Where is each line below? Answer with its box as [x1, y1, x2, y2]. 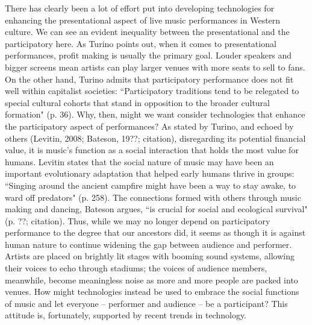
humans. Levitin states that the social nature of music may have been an [5, 155, 274, 168]
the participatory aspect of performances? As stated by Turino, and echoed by [5, 119, 294, 132]
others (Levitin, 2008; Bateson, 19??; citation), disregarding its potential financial [5, 131, 306, 144]
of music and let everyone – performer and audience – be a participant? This [5, 297, 288, 309]
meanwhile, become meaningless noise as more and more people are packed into [5, 273, 298, 286]
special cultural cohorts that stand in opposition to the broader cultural [5, 96, 270, 109]
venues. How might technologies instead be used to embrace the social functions [5, 285, 299, 298]
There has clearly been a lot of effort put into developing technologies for [5, 2, 275, 14]
